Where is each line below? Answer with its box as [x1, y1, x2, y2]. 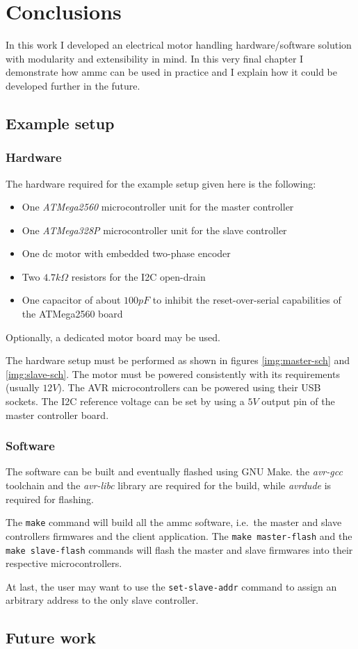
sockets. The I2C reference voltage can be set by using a [6, 394, 245, 409]
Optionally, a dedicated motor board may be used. [6, 329, 220, 344]
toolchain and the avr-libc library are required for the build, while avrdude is [6, 478, 332, 493]
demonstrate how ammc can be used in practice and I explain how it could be [6, 65, 337, 79]
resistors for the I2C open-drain [71, 269, 206, 284]
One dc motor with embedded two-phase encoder [22, 246, 231, 261]
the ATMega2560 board [22, 306, 123, 321]
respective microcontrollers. [6, 556, 122, 570]
